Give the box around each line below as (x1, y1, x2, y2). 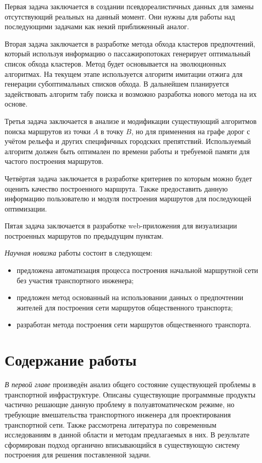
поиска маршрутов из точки (5, 125, 91, 136)
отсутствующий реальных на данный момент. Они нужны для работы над (5, 11, 235, 22)
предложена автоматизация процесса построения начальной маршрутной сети (16, 265, 258, 276)
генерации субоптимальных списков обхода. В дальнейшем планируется (5, 78, 229, 89)
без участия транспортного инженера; (16, 275, 134, 285)
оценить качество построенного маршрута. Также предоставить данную (5, 183, 228, 194)
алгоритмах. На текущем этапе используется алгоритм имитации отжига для (5, 68, 243, 79)
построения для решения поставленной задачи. (5, 449, 151, 460)
